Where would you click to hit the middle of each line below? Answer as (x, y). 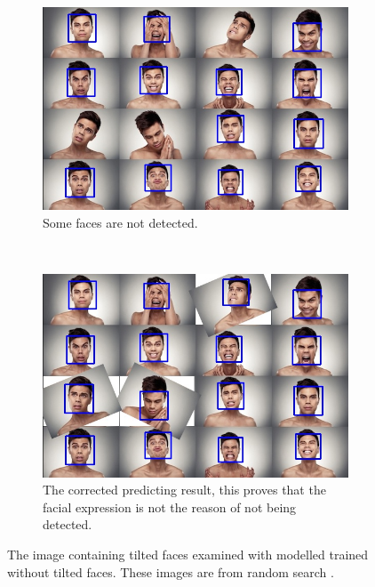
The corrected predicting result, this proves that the (184, 490)
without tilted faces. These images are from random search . (171, 571)
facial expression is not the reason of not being (170, 507)
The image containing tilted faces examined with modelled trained (188, 554)
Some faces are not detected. (120, 222)
